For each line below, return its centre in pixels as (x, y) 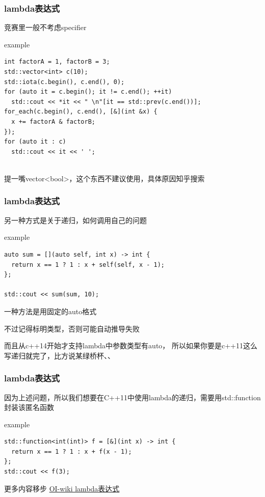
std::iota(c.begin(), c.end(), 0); (64, 82)
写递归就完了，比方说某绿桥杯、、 (59, 355)
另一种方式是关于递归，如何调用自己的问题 (75, 220)
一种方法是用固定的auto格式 (50, 311)
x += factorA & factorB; (53, 121)
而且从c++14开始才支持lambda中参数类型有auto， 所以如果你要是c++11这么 (131, 346)
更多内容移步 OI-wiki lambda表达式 (62, 488)
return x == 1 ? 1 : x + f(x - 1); (72, 451)
